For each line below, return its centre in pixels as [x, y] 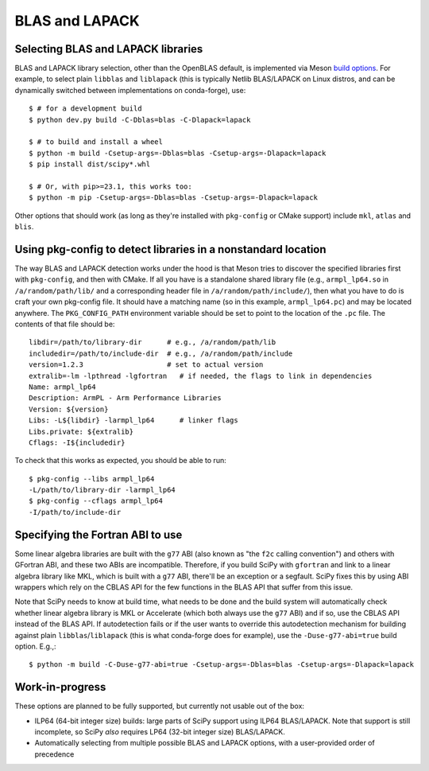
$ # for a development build [85, 109]
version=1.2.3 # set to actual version [146, 365]
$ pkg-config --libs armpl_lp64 [92, 479]
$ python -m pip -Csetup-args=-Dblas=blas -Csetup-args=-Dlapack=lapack [173, 198]
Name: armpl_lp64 [62, 387]
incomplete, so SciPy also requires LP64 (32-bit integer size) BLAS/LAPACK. [160, 731]
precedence [54, 754]
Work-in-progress [60, 687]
